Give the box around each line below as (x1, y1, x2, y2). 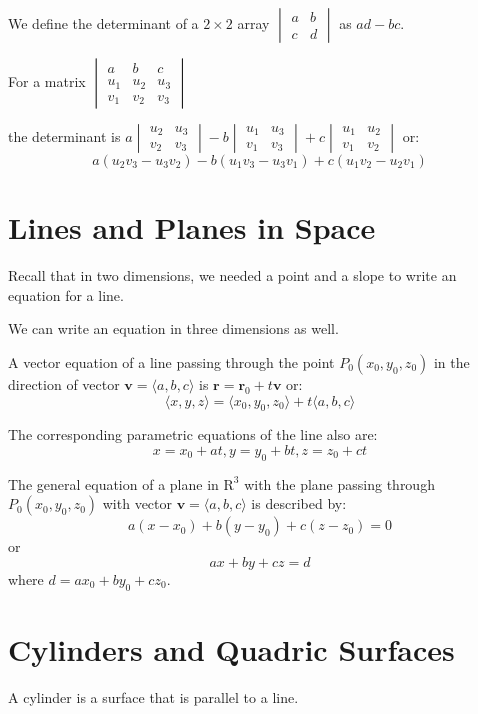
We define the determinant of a (8, 13, 199, 33)
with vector (102, 493, 173, 514)
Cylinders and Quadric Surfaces (8, 628, 455, 669)
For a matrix (8, 71, 86, 91)
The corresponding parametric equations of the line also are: (8, 424, 378, 445)
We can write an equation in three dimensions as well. (8, 318, 339, 339)
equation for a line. (8, 284, 124, 305)
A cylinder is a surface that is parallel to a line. (8, 686, 299, 707)
